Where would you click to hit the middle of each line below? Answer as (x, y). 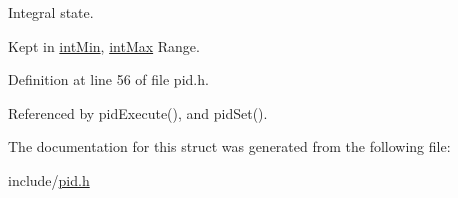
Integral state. (51, 12)
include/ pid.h (49, 179)
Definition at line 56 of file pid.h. (108, 79)
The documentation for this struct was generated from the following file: (229, 146)
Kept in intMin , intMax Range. (104, 45)
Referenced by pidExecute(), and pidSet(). (138, 112)
